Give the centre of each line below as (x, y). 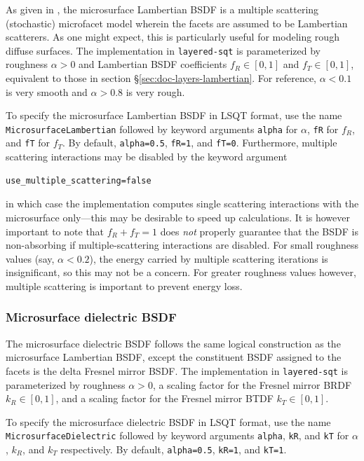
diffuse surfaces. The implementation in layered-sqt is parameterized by (163, 50)
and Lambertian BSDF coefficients (153, 64)
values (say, (30, 258)
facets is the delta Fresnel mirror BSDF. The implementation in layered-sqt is (177, 370)
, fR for (323, 129)
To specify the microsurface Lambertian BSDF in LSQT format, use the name (174, 115)
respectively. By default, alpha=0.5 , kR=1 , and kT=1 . (174, 449)
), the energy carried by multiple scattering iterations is (209, 258)
